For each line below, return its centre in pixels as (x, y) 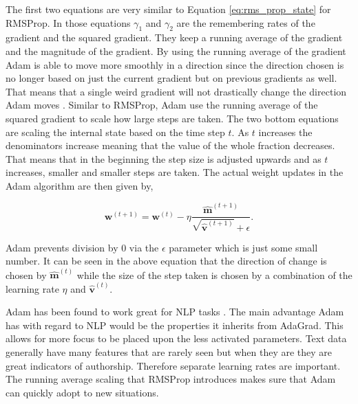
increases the (285, 132)
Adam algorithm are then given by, (80, 185)
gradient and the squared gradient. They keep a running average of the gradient (174, 37)
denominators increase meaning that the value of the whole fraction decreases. (170, 145)
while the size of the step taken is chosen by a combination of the (214, 274)
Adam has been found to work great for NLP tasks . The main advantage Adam (175, 312)
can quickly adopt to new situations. (82, 392)
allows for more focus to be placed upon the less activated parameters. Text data (176, 338)
